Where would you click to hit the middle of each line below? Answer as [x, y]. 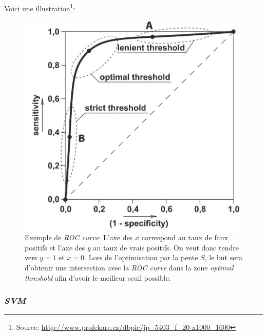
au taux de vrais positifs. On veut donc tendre [166, 247]
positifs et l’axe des [55, 247]
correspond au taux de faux [185, 237]
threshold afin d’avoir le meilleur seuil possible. [98, 277]
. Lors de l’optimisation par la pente [141, 257]
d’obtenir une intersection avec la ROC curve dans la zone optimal [129, 268]
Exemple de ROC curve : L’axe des [79, 237]
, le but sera [223, 257]
